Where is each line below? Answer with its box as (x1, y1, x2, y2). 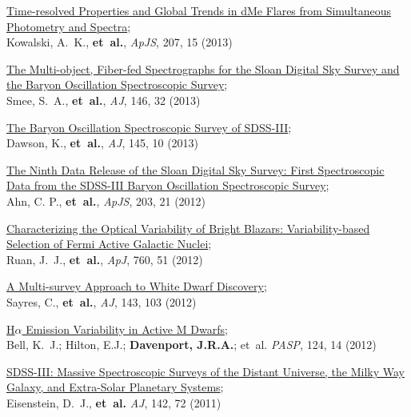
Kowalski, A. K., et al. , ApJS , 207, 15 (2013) (6, 34, 233, 50)
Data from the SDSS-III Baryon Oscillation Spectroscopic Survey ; (6, 177, 329, 194)
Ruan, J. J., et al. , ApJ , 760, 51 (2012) (6, 251, 203, 267)
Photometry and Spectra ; (6, 18, 131, 34)
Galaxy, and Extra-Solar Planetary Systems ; (6, 379, 224, 395)
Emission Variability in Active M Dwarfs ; (26, 320, 228, 337)
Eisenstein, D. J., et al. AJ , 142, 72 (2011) (6, 394, 221, 411)
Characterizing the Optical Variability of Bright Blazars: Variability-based (6, 219, 370, 236)
